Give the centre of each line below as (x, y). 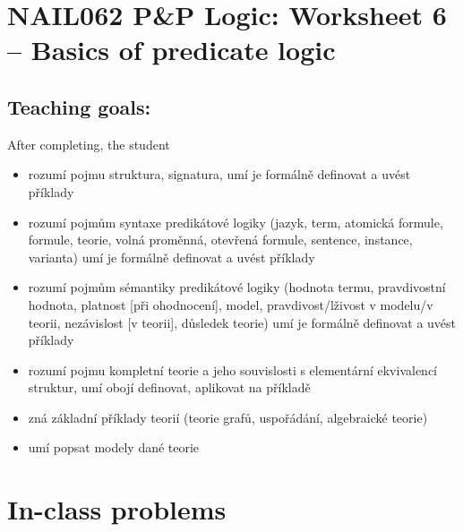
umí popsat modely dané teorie (114, 447)
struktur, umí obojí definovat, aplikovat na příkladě (169, 387)
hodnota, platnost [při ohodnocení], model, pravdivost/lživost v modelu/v (231, 304)
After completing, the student (89, 144)
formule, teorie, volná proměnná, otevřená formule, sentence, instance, (220, 240)
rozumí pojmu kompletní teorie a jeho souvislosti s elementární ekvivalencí (232, 369)
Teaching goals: (79, 106)
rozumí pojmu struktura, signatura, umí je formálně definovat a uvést (219, 174)
